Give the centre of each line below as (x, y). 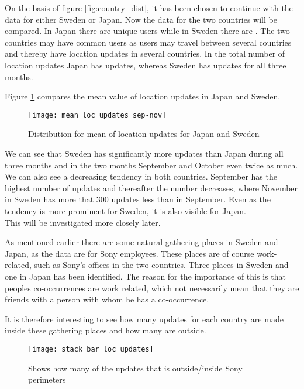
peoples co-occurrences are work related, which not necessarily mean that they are (152, 288)
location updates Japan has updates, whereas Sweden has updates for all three (146, 65)
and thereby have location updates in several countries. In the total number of (145, 54)
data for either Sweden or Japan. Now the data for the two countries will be (141, 19)
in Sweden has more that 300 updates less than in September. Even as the (138, 199)
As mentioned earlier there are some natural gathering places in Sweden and (141, 242)
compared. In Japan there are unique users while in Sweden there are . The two (147, 31)
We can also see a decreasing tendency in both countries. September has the (141, 176)
